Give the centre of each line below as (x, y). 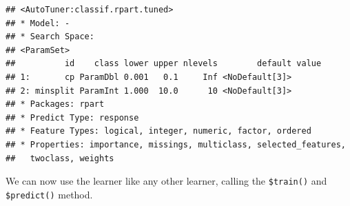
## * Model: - (38, 23)
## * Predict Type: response (72, 117)
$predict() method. (49, 194)
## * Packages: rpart (55, 104)
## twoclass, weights (60, 158)
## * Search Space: (50, 37)
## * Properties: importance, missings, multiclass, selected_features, (176, 144)
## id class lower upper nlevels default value (164, 64)
